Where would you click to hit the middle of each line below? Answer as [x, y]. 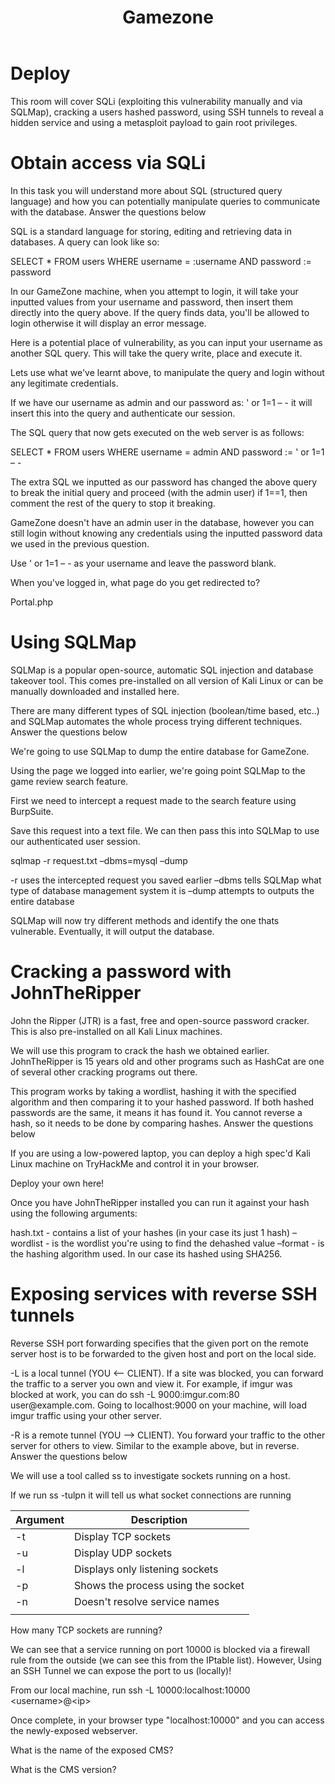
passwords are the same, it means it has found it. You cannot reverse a [156, 1112]
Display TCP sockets [123, 1536]
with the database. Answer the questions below [108, 212]
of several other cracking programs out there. [104, 1072]
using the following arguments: [74, 1213]
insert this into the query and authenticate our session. [123, 413]
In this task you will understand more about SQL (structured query [146, 190]
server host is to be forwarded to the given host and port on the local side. [163, 1353]
